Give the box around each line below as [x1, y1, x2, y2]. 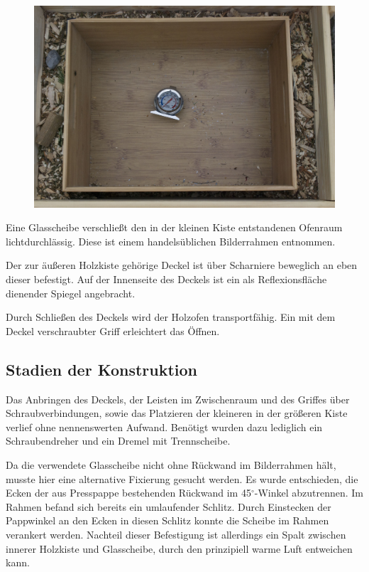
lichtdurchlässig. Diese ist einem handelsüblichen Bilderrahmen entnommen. [6, 233, 336, 248]
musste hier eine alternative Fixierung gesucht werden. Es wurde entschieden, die [6, 471, 358, 486]
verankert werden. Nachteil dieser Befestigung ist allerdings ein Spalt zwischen [6, 526, 346, 541]
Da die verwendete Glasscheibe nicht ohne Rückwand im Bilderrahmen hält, [6, 457, 336, 472]
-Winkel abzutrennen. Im [254, 485, 364, 500]
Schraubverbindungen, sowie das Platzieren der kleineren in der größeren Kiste [6, 406, 348, 420]
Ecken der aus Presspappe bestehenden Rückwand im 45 [6, 485, 251, 500]
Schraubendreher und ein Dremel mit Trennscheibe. [6, 433, 231, 448]
